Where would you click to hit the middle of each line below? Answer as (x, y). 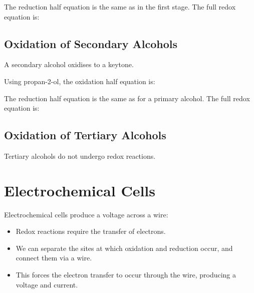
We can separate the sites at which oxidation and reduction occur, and (124, 248)
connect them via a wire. (54, 258)
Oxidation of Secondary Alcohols (91, 43)
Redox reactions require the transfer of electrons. (91, 231)
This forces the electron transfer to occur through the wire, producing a (126, 275)
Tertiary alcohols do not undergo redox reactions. (80, 156)
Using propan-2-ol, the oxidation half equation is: (80, 81)
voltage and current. (47, 284)
